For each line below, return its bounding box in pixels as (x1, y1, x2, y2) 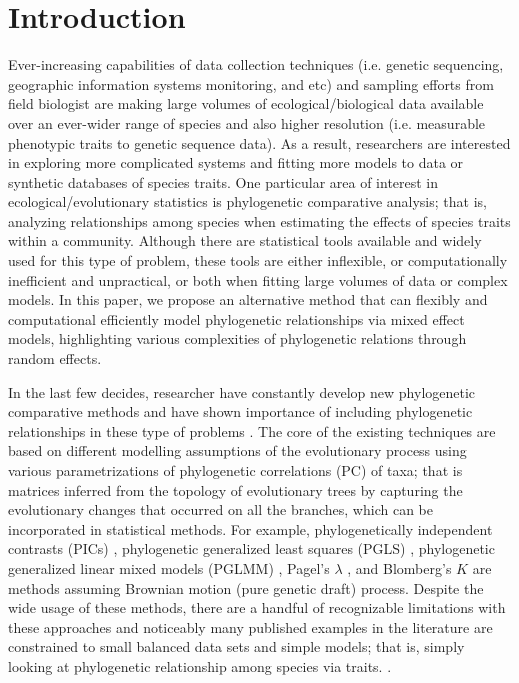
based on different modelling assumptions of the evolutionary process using (8, 440, 467, 461)
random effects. (8, 348, 102, 369)
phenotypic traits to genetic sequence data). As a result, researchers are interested (8, 132, 511, 153)
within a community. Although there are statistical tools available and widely (8, 230, 482, 251)
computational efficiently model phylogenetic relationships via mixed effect (8, 308, 465, 329)
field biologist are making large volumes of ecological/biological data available (8, 93, 484, 114)
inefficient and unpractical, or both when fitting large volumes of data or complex (8, 269, 508, 290)
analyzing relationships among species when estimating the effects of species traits (8, 210, 511, 231)
